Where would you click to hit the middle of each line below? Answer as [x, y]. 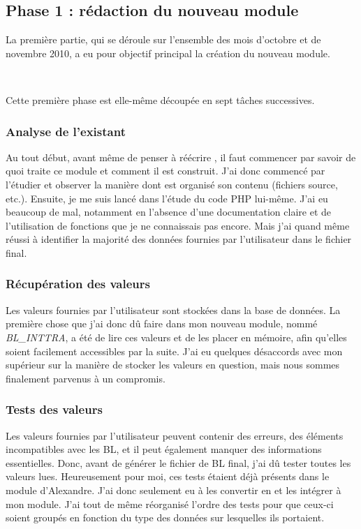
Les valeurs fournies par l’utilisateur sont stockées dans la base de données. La [173, 310]
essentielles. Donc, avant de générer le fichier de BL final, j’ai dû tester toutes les [178, 462]
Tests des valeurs [54, 409]
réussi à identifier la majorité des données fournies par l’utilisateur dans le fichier [179, 239]
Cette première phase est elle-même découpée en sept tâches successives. [160, 99]
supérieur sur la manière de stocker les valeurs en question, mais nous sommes [173, 365]
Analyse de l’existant [66, 131]
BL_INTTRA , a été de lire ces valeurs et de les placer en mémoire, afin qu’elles [176, 337]
